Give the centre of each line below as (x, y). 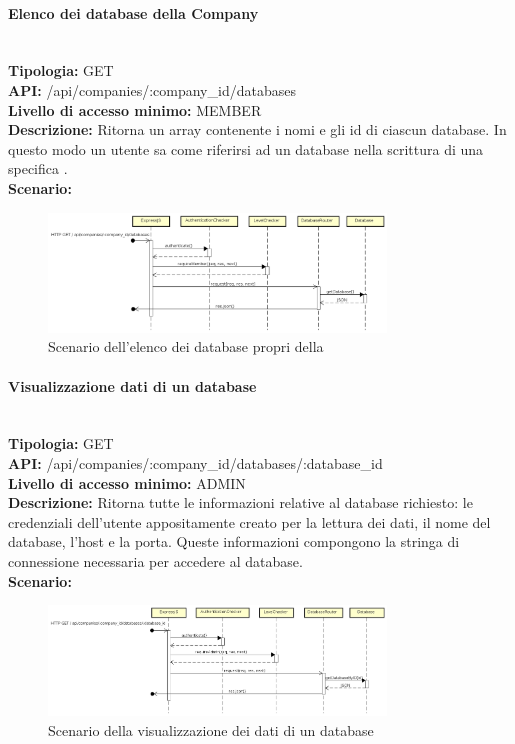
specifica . (38, 168)
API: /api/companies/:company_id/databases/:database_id (195, 462)
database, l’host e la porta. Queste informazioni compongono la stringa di (234, 541)
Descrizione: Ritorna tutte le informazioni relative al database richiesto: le (240, 502)
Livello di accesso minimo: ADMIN (127, 482)
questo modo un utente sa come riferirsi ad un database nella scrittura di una (246, 148)
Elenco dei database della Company (133, 12)
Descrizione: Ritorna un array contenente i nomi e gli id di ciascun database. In (257, 129)
